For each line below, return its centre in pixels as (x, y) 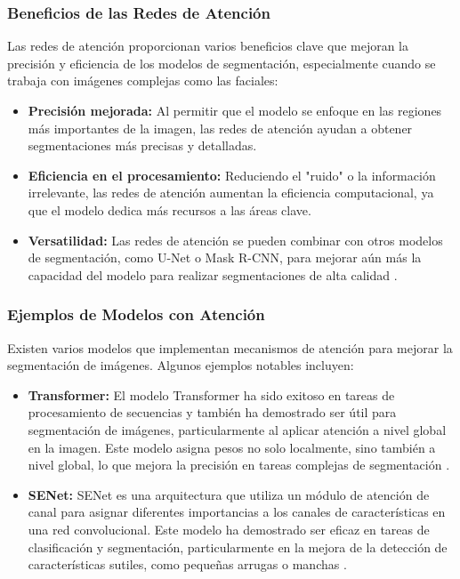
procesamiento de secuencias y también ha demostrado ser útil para (212, 412)
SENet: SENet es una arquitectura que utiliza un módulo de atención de (229, 494)
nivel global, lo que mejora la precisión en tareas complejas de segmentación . (239, 465)
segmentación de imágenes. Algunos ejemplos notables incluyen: (181, 365)
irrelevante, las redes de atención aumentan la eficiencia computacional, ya (231, 193)
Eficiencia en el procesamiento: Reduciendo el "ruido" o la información (232, 175)
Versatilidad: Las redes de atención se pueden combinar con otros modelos (235, 240)
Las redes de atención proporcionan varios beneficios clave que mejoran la (208, 46)
